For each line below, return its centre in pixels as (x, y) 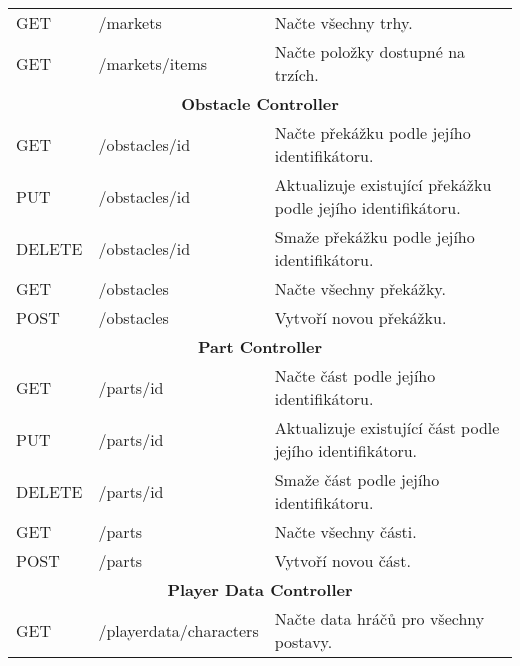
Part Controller (260, 346)
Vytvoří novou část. (342, 560)
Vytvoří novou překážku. (360, 317)
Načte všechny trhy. (343, 22)
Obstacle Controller (260, 103)
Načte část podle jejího (355, 375)
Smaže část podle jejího (357, 479)
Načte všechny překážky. (360, 288)
